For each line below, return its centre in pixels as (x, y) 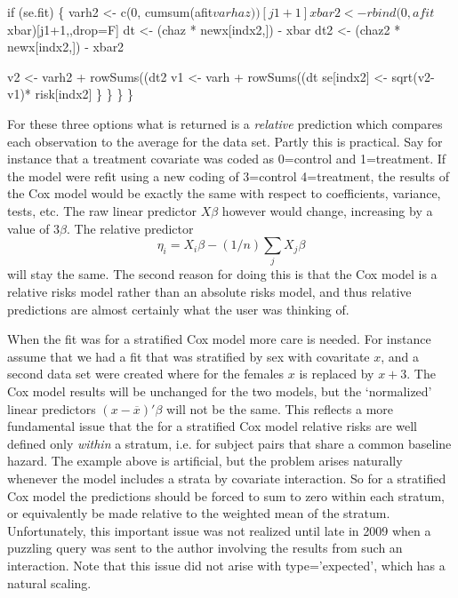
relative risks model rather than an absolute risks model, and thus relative (209, 292)
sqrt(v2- (413, 76)
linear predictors (52, 408)
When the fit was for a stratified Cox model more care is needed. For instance (219, 339)
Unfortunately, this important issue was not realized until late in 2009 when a (219, 530)
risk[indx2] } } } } (84, 94)
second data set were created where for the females (146, 374)
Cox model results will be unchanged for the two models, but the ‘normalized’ (220, 391)
